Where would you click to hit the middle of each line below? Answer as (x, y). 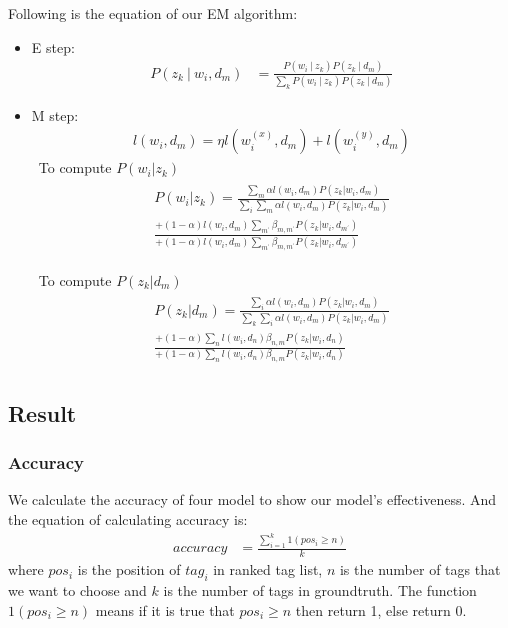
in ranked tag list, (268, 569)
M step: (55, 114)
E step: (53, 46)
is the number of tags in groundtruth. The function (320, 590)
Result (42, 412)
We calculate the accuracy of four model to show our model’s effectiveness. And (252, 499)
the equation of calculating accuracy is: (128, 518)
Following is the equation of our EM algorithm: (153, 13)
